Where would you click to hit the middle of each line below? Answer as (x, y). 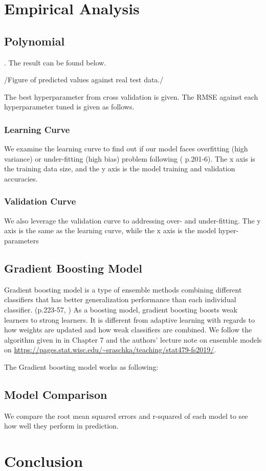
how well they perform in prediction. (61, 426)
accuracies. (21, 178)
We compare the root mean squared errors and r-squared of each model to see (126, 416)
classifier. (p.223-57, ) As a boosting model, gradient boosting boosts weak (121, 309)
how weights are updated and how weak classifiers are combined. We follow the (128, 330)
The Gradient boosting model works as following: (81, 366)
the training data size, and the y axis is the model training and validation (120, 169)
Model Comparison (56, 394)
